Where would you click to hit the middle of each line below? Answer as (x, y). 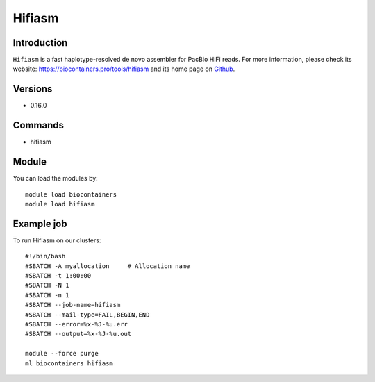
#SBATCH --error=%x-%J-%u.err (77, 324)
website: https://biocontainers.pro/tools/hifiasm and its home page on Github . (124, 69)
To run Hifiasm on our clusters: (57, 240)
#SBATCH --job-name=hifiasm (73, 305)
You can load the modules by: (56, 178)
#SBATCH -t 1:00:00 (58, 276)
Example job (40, 223)
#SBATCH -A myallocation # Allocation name (108, 266)
